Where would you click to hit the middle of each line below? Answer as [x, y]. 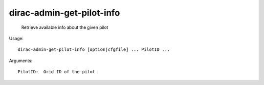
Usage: [16, 38]
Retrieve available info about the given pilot [65, 27]
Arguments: [21, 61]
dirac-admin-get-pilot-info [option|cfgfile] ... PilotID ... [94, 50]
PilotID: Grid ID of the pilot [56, 72]
